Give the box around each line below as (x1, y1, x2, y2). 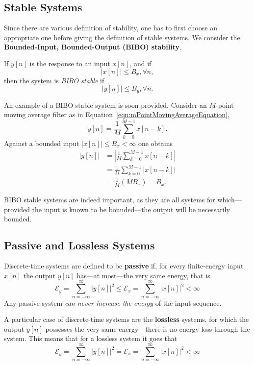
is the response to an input (29, 58, 110, 68)
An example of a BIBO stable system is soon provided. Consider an (4, 99, 207, 110)
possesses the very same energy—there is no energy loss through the (45, 323, 250, 334)
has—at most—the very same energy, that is (76, 270, 210, 280)
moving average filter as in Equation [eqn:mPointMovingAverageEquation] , (4, 109, 229, 120)
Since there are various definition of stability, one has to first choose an (4, 23, 217, 33)
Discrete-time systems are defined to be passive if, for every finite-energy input (4, 261, 244, 271)
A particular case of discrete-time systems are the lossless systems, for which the (4, 314, 249, 324)
